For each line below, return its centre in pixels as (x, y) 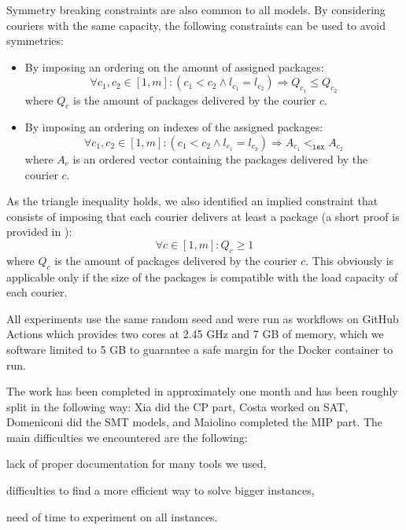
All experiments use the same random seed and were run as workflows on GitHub (203, 318)
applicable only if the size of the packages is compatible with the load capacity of (202, 276)
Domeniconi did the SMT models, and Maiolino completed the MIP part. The (195, 422)
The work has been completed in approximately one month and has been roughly (202, 391)
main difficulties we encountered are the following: (127, 437)
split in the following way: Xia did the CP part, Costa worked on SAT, (177, 406)
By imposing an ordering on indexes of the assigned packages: (174, 127)
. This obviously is (350, 260)
